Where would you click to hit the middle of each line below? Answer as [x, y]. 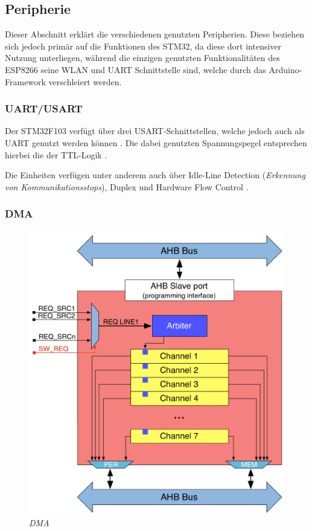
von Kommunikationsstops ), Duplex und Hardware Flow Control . [127, 186]
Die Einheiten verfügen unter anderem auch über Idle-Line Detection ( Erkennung [155, 175]
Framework [25, 81]
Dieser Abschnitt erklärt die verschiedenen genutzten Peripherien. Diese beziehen [155, 34]
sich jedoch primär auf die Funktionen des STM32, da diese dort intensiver [143, 46]
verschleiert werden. [85, 81]
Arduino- [285, 69]
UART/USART [44, 108]
